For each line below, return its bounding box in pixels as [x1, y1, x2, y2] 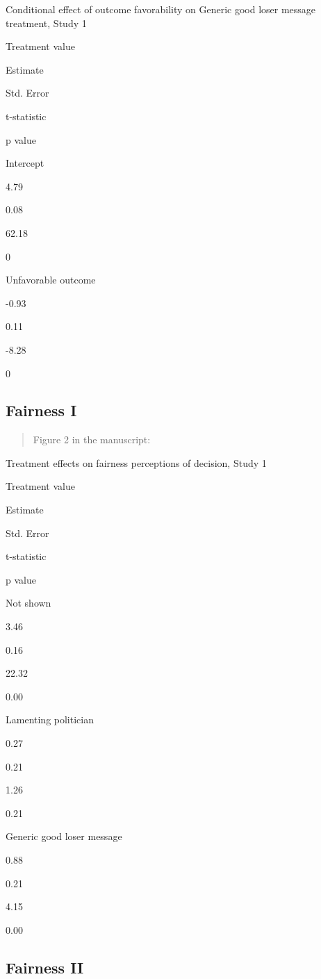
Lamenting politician [6, 712, 94, 727]
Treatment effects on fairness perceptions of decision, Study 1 [6, 455, 267, 470]
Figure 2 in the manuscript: [33, 432, 151, 447]
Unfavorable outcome [6, 272, 96, 287]
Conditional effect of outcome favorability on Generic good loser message [6, 2, 316, 16]
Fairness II [6, 956, 84, 978]
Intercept [6, 156, 44, 170]
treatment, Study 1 [6, 15, 87, 30]
